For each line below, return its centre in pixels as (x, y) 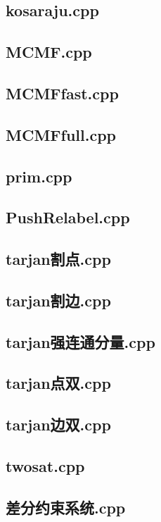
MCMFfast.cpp (62, 93)
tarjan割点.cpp (58, 259)
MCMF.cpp (49, 52)
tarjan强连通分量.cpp (80, 341)
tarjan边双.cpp (58, 424)
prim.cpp (39, 176)
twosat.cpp (45, 465)
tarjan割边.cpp (58, 300)
